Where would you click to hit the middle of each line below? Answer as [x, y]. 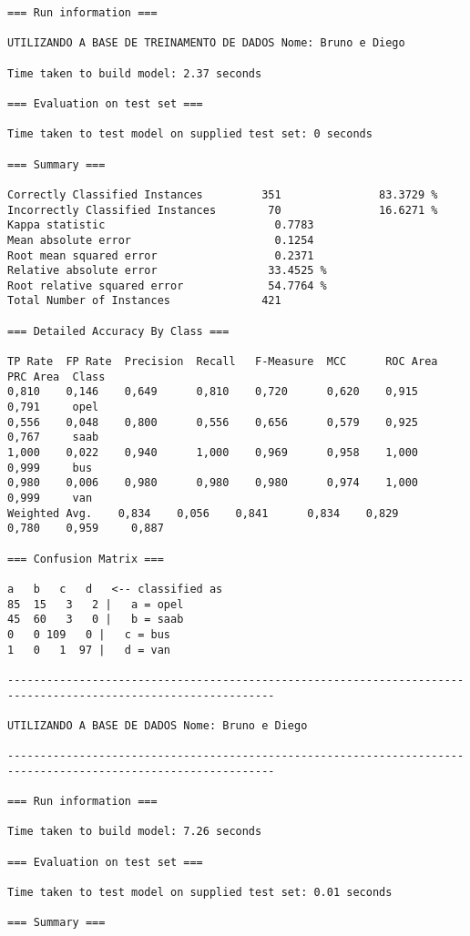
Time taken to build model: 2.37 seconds [135, 73]
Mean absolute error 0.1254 [161, 240]
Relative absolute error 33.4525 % [167, 271]
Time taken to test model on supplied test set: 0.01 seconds [200, 893]
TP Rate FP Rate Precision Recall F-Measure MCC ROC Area [223, 362]
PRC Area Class [56, 376]
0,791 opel [53, 407]
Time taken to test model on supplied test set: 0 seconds [190, 134]
